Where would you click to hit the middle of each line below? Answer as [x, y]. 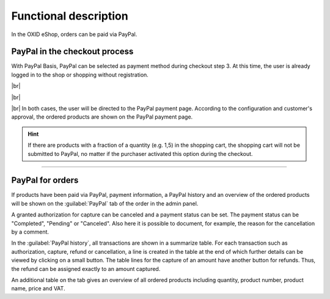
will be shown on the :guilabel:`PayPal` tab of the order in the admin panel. [105, 203]
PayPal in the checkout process [72, 52]
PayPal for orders [45, 180]
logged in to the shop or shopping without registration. [80, 75]
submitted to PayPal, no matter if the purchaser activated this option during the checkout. [140, 153]
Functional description [70, 16]
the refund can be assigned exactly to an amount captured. [86, 268]
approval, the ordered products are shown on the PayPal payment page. [102, 117]
